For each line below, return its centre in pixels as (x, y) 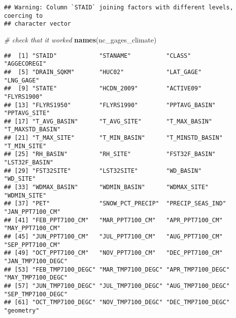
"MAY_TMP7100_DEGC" (36, 278)
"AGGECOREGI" (25, 64)
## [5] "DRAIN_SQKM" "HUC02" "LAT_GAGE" (103, 72)
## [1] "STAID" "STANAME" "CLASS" (98, 56)
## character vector (38, 24)
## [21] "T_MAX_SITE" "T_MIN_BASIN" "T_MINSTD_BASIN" (113, 138)
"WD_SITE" (20, 179)
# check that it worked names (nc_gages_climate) (80, 39)
